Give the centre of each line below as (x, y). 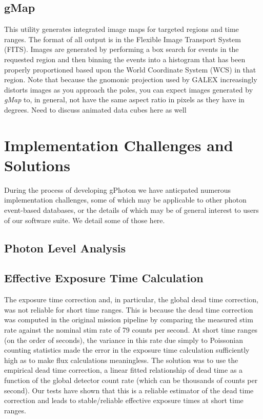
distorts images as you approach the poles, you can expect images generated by (129, 89)
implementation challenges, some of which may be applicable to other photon (125, 200)
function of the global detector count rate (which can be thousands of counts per (131, 380)
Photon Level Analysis (65, 248)
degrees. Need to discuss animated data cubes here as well (95, 109)
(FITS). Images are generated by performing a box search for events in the (122, 49)
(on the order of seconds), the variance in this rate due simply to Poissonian (124, 340)
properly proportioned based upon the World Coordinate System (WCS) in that (130, 69)
